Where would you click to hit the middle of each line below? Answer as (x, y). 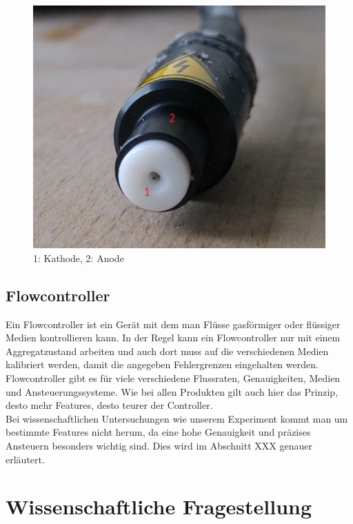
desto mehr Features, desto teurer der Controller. (109, 405)
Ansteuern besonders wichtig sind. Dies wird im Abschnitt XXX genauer (159, 446)
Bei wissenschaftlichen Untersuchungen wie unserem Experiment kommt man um (177, 418)
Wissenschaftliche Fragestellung (159, 506)
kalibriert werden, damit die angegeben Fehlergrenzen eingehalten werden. (162, 364)
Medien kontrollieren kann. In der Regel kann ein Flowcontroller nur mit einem (173, 337)
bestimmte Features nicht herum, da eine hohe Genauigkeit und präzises (158, 432)
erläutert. (25, 459)
